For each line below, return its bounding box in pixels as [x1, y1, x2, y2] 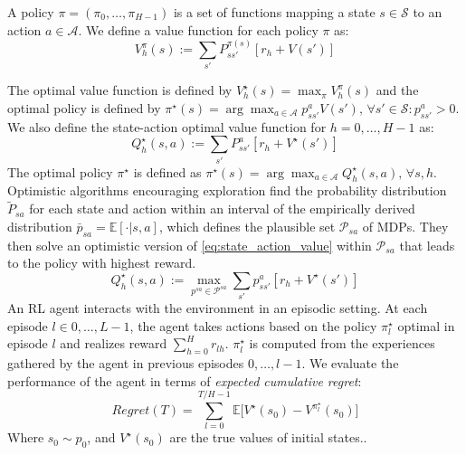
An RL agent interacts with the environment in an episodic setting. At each [7, 299, 428, 318]
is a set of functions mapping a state [173, 3, 376, 21]
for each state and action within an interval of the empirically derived [29, 199, 415, 218]
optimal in [397, 316, 455, 335]
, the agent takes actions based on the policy [129, 316, 377, 335]
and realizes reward [60, 334, 167, 353]
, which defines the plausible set [158, 216, 336, 235]
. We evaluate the [301, 354, 399, 373]
